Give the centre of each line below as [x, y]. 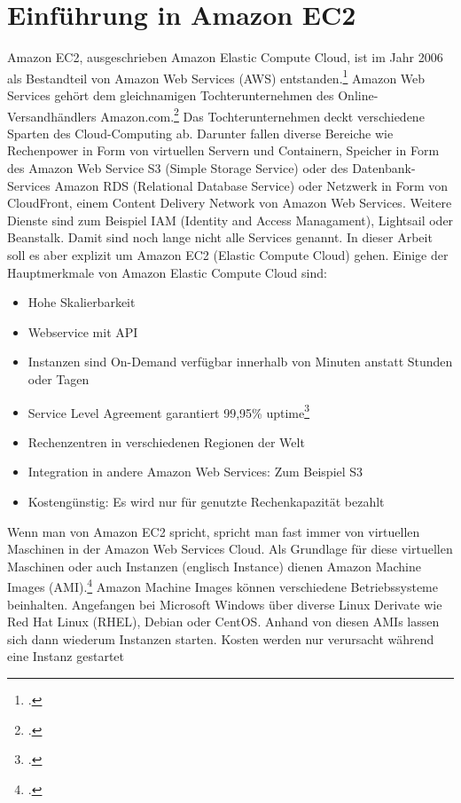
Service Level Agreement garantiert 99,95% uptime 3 [169, 411]
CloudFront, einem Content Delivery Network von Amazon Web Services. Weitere [230, 203]
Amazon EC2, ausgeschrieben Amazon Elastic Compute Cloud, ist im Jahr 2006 [225, 57]
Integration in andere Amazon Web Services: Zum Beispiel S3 [195, 472]
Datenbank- [384, 168]
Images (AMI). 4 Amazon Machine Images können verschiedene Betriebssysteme [223, 585]
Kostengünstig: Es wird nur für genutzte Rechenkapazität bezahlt [206, 501]
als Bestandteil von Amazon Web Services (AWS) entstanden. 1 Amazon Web [216, 76]
